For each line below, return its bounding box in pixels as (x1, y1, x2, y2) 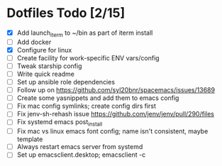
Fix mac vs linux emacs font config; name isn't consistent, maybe (16, 127, 209, 135)
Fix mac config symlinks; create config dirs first (16, 101, 157, 111)
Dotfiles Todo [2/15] (6, 5, 126, 21)
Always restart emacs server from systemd (16, 143, 143, 151)
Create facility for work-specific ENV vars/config (16, 53, 160, 62)
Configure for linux (16, 45, 72, 54)
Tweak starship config (16, 62, 82, 70)
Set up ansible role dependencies (16, 78, 115, 87)
